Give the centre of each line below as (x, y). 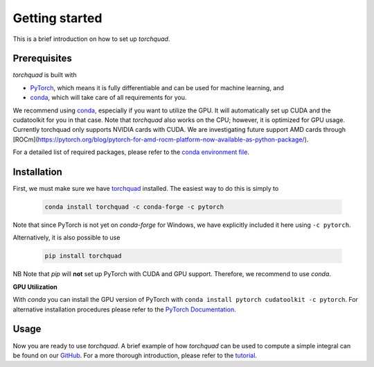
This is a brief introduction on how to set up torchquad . (91, 39)
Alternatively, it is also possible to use (66, 238)
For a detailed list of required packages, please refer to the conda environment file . (131, 152)
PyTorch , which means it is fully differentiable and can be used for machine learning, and (157, 87)
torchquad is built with (45, 75)
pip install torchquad (83, 256)
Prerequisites (42, 59)
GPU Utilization (35, 287)
